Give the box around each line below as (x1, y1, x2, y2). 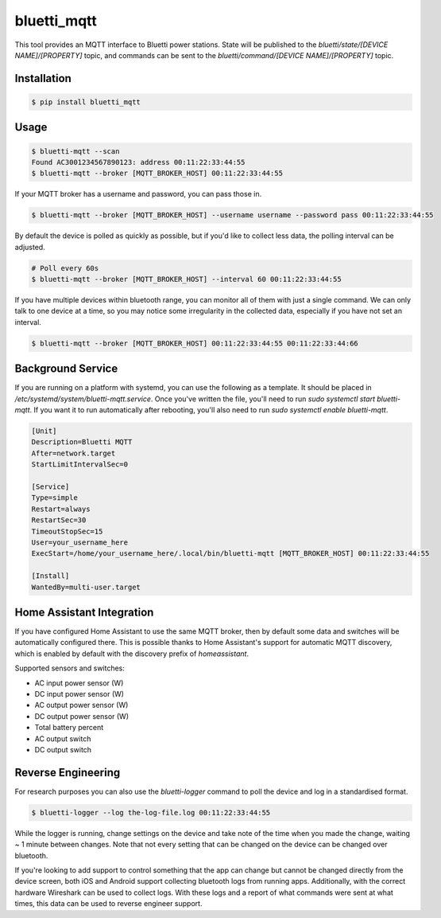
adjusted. (14, 242, 45, 252)
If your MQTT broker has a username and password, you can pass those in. (14, 189, 262, 199)
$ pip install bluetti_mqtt (31, 97, 141, 107)
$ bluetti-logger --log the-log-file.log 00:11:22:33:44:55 (31, 808, 271, 817)
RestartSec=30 (31, 516, 87, 525)
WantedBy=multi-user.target (31, 582, 141, 592)
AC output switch (34, 733, 91, 744)
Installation (14, 72, 72, 85)
